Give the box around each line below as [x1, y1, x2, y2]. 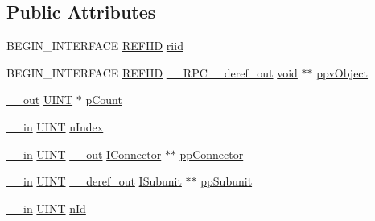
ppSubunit [200, 173, 253, 190]
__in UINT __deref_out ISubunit [6, 173, 182, 190]
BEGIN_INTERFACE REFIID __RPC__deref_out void [6, 64, 298, 81]
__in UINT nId [6, 199, 86, 216]
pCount [85, 91, 122, 108]
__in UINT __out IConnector [6, 145, 162, 162]
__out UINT [6, 91, 73, 108]
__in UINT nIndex [6, 118, 104, 135]
